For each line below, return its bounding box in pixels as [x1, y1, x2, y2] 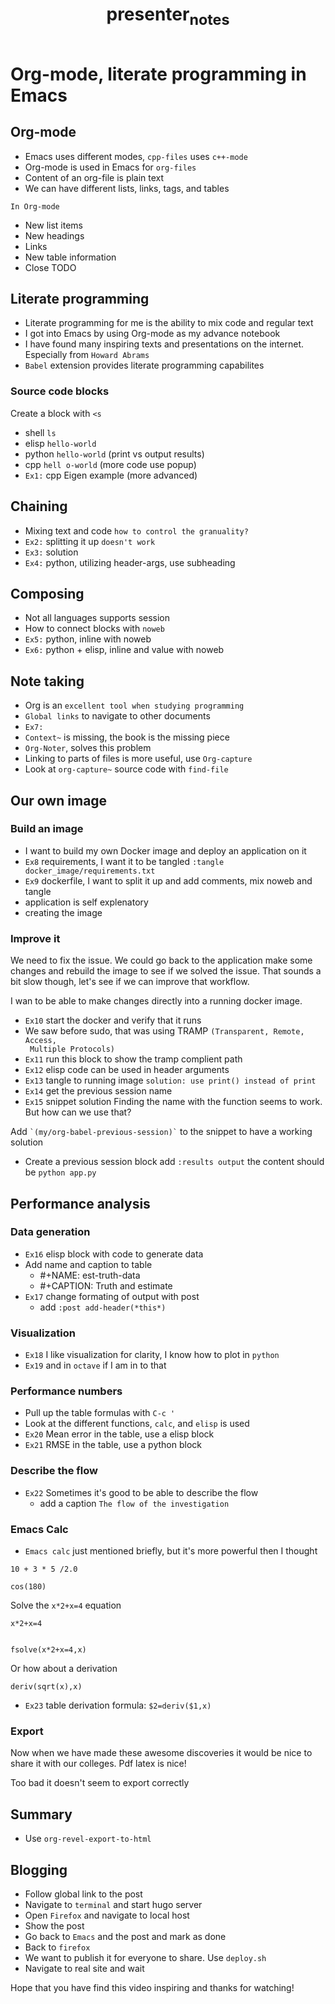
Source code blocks [10, 384, 110, 398]
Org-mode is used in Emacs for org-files [24, 161, 197, 173]
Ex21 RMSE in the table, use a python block [24, 1439, 202, 1451]
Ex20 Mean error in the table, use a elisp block [24, 1428, 215, 1440]
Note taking [10, 673, 85, 690]
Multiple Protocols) [29, 1044, 115, 1055]
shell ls [24, 426, 57, 438]
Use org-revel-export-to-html [24, 1833, 152, 1845]
